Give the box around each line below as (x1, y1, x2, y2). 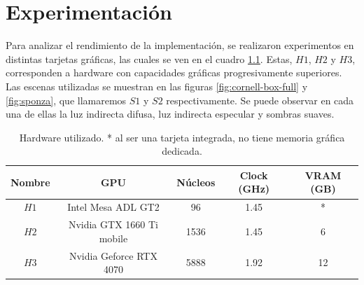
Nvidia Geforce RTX (69, 248, 157, 263)
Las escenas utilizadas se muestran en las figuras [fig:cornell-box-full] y (6, 78, 308, 93)
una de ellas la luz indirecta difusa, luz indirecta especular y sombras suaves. (6, 106, 335, 121)
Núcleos (176, 174, 216, 189)
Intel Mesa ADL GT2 (67, 200, 160, 214)
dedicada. (162, 144, 202, 158)
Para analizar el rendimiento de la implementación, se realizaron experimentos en (6, 38, 354, 53)
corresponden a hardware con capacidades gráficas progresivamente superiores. (6, 65, 342, 80)
